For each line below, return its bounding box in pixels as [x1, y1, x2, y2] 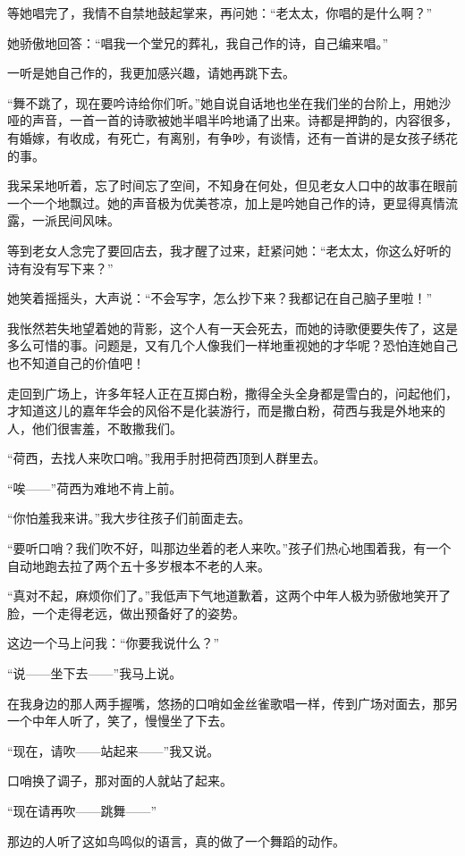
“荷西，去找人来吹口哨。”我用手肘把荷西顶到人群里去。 [7, 449, 326, 467]
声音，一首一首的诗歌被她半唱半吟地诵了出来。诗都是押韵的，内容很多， [31, 111, 458, 130]
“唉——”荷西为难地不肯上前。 [7, 478, 182, 497]
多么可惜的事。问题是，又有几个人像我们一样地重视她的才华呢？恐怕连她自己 [7, 336, 458, 355]
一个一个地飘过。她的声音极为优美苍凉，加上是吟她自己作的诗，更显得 [7, 193, 420, 212]
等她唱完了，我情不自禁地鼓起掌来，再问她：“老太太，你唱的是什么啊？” [7, 4, 433, 21]
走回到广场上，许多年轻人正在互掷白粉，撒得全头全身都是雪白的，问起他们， [7, 383, 458, 402]
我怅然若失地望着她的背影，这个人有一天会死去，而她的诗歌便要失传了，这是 [7, 318, 458, 337]
